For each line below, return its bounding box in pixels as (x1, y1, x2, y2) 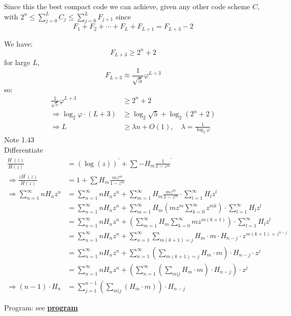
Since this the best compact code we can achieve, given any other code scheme (4, 1, 251, 11)
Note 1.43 (4, 134, 34, 145)
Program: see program (4, 302, 78, 312)
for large (4, 57, 31, 68)
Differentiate (4, 144, 44, 155)
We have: (4, 38, 33, 49)
